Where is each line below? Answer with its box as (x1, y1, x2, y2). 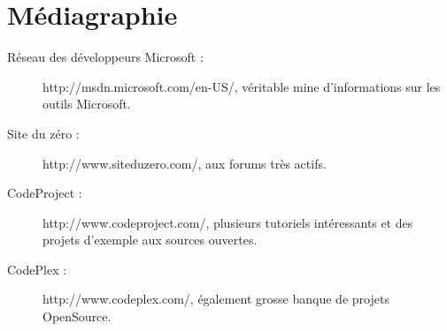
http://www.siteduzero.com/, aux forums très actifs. (42, 154, 327, 172)
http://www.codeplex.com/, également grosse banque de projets (42, 290, 389, 308)
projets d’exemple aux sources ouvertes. (42, 230, 258, 249)
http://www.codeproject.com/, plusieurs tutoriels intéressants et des (42, 213, 413, 231)
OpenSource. (42, 307, 112, 326)
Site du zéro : (7, 124, 80, 142)
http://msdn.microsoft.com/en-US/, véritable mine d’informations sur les (42, 77, 441, 95)
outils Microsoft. (42, 94, 131, 113)
